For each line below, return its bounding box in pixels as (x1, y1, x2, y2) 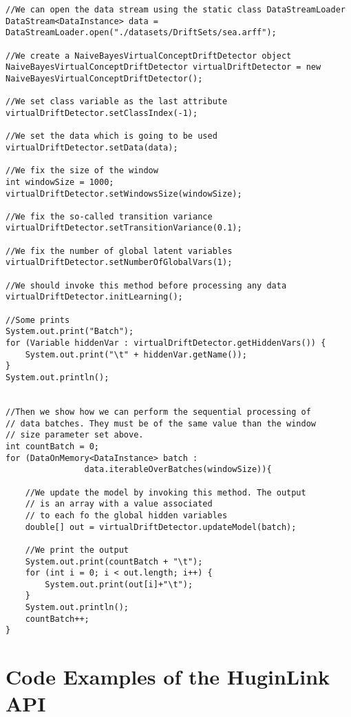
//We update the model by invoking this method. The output (25, 487, 306, 498)
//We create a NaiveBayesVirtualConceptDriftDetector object (6, 50, 292, 61)
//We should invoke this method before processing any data (6, 280, 287, 291)
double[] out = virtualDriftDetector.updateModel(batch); (25, 522, 297, 532)
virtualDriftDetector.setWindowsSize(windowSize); (6, 188, 242, 199)
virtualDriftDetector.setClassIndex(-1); (6, 108, 198, 118)
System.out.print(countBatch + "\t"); (25, 556, 203, 567)
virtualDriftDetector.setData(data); (6, 142, 178, 153)
